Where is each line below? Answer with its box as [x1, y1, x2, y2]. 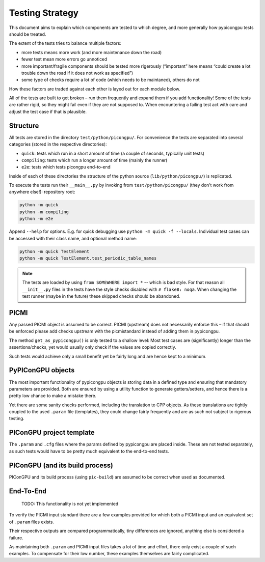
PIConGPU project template [9, 428, 95, 437]
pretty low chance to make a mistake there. [9, 393, 97, 399]
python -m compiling [19, 209, 69, 215]
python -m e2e [19, 216, 53, 222]
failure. [9, 534, 24, 540]
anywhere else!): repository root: [9, 189, 76, 195]
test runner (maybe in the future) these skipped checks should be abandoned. [22, 293, 181, 299]
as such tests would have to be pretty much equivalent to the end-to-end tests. [9, 448, 169, 454]
